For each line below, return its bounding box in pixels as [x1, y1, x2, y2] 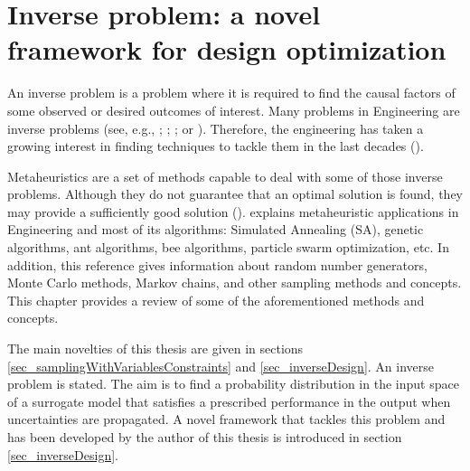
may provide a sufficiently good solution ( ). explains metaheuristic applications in [7, 202, 459, 221]
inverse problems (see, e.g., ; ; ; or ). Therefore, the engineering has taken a [7, 118, 424, 137]
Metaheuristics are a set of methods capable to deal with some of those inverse [7, 166, 443, 185]
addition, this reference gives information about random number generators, [7, 255, 428, 274]
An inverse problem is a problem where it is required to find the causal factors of [7, 83, 456, 102]
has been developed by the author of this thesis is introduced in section [7, 428, 402, 446]
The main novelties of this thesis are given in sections [7, 339, 304, 358]
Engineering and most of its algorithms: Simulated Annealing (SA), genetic [7, 220, 424, 239]
